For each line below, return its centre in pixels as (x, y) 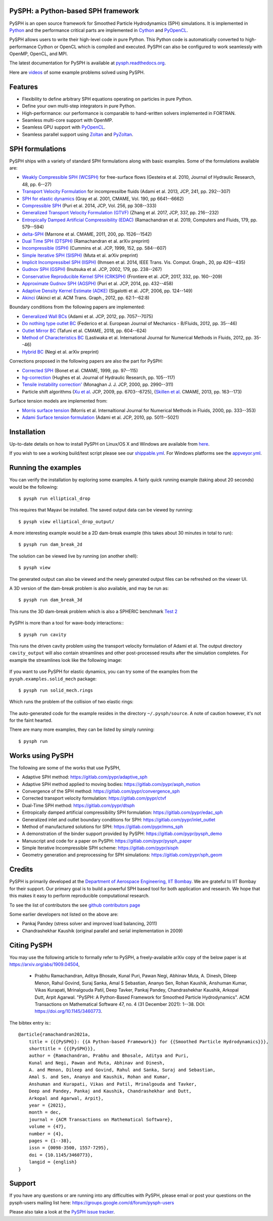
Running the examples (45, 468)
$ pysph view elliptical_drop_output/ (66, 521)
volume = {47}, (48, 1127)
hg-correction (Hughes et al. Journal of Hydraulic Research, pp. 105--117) (99, 377)
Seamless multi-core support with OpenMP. (67, 120)
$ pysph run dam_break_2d (51, 545)
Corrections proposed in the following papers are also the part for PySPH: (86, 361)
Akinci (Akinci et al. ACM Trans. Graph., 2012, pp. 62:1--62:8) (86, 298)
